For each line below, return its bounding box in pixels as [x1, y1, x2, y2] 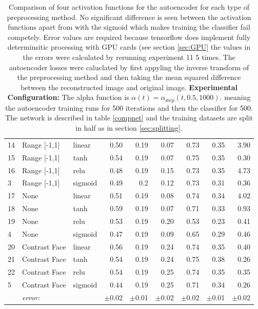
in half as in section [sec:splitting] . [75, 122, 183, 133]
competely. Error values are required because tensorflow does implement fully [7, 31, 251, 42]
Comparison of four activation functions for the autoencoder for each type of [9, 2, 250, 12]
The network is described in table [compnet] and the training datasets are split [5, 112, 253, 123]
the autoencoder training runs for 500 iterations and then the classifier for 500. [5, 102, 253, 113]
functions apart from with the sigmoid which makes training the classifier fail [8, 22, 250, 32]
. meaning [220, 92, 251, 102]
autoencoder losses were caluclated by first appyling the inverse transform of [9, 61, 249, 72]
